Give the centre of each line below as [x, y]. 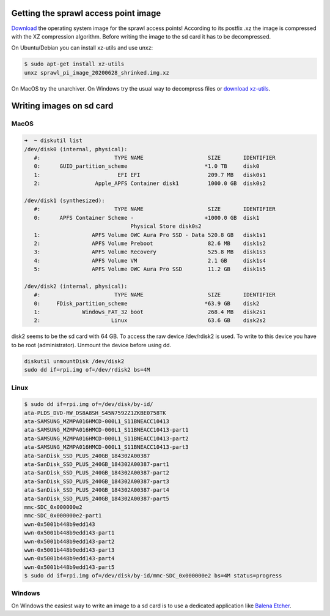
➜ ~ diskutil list [53, 141]
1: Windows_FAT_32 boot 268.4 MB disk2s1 [150, 312]
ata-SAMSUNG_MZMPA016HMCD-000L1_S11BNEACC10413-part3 [106, 447]
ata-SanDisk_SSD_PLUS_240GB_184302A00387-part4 [97, 490]
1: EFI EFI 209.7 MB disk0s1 [150, 175]
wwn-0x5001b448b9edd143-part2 [69, 541]
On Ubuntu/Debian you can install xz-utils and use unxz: [82, 48]
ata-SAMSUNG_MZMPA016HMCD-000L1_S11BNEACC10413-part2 [106, 438]
